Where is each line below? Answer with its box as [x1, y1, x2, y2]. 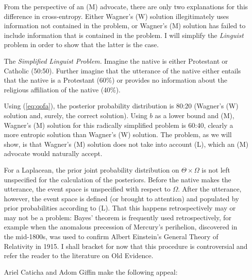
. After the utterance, [178, 184, 242, 194]
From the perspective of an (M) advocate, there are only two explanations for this [4, 1, 248, 11]
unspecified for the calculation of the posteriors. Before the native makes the [4, 174, 232, 184]
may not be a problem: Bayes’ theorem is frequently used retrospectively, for [4, 212, 232, 222]
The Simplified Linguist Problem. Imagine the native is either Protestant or [4, 55, 228, 66]
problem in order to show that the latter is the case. [4, 39, 159, 50]
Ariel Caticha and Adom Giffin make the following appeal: [4, 266, 178, 277]
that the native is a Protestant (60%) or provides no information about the [4, 75, 227, 85]
